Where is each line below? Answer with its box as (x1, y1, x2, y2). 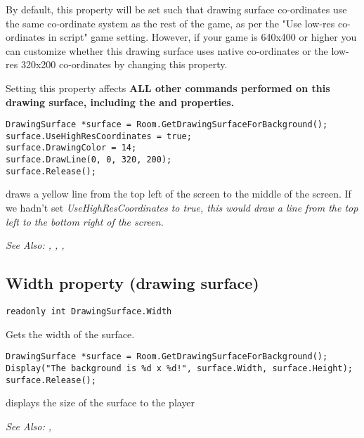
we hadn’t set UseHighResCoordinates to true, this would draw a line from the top (6, 200, 358, 215)
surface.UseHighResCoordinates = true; (6, 131, 192, 141)
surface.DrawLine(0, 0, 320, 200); (6, 155, 172, 165)
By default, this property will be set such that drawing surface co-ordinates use (6, 2, 347, 16)
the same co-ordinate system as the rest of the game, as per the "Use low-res (6, 15, 335, 30)
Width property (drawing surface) (6, 272, 259, 294)
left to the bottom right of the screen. (6, 214, 164, 228)
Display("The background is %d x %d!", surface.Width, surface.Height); (6, 363, 353, 373)
